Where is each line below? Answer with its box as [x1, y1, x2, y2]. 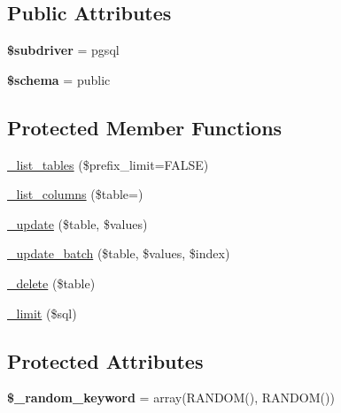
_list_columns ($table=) [7, 185, 143, 203]
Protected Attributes [7, 347, 204, 374]
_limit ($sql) [7, 303, 77, 322]
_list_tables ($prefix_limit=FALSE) [7, 155, 209, 173]
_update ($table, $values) [7, 214, 148, 233]
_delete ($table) [7, 273, 96, 292]
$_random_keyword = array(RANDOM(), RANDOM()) [7, 388, 335, 407]
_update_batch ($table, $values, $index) [7, 244, 230, 263]
